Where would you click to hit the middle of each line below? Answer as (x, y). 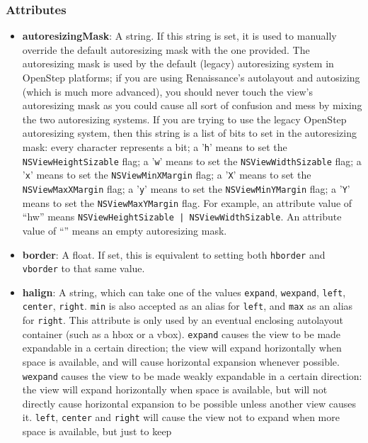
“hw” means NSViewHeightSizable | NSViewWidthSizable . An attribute (182, 217)
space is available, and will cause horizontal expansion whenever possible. (181, 362)
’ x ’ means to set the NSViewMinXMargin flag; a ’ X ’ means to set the (167, 175)
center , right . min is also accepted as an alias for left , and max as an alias (188, 306)
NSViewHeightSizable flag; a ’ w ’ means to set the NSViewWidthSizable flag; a (192, 161)
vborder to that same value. (84, 268)
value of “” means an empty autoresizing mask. (125, 230)
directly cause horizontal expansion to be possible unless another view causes (189, 403)
